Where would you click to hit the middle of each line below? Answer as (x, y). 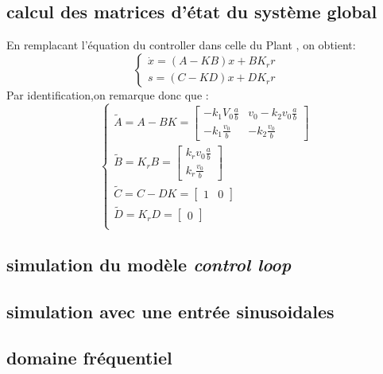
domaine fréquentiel (89, 358)
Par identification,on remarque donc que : (108, 94)
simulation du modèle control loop (149, 264)
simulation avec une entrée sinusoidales (170, 311)
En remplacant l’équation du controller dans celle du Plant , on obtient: (181, 45)
